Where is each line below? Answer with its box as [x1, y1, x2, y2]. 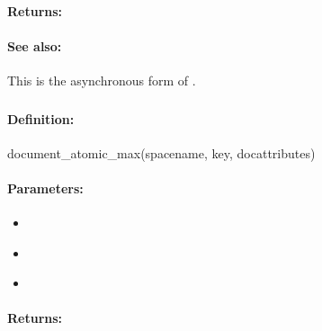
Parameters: [7, 178, 84, 197]
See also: [7, 36, 62, 55]
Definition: [7, 109, 75, 128]
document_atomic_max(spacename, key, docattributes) [7, 143, 316, 162]
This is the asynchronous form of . [7, 70, 196, 89]
